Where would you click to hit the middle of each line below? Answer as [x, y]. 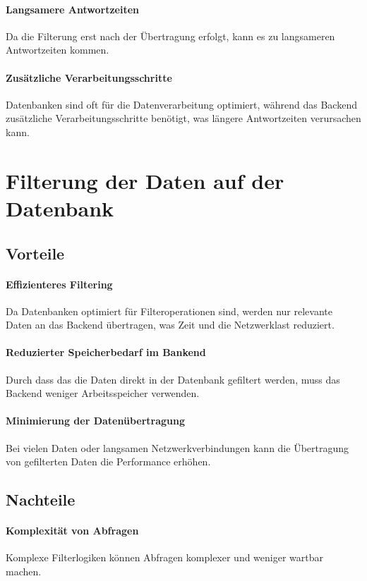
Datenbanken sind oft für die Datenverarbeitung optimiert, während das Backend [181, 104]
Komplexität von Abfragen [72, 531]
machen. [24, 571]
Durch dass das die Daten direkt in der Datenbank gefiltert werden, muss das [173, 379]
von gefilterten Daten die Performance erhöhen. [108, 461]
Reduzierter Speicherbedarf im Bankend [106, 352]
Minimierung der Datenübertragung [96, 421]
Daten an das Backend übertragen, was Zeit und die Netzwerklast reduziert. [170, 325]
